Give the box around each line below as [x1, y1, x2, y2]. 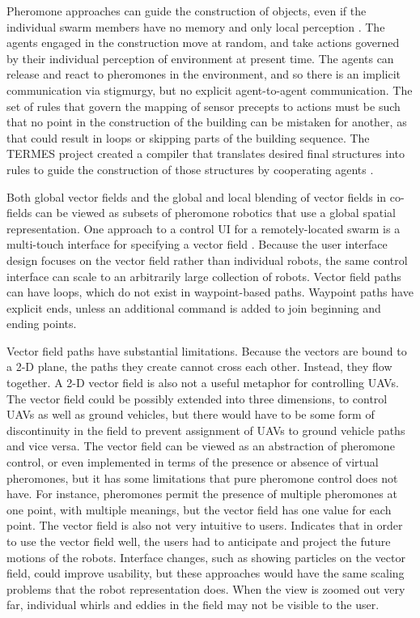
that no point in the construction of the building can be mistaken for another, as [6, 113, 407, 130]
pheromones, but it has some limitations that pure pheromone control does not [6, 469, 398, 486]
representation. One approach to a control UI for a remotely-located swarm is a [6, 219, 401, 237]
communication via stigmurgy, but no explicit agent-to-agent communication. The [6, 81, 413, 98]
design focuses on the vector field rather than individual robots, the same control [6, 251, 408, 268]
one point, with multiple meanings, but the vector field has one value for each [6, 501, 392, 518]
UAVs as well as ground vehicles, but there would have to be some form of [6, 406, 375, 423]
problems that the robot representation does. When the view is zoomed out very [6, 580, 405, 597]
